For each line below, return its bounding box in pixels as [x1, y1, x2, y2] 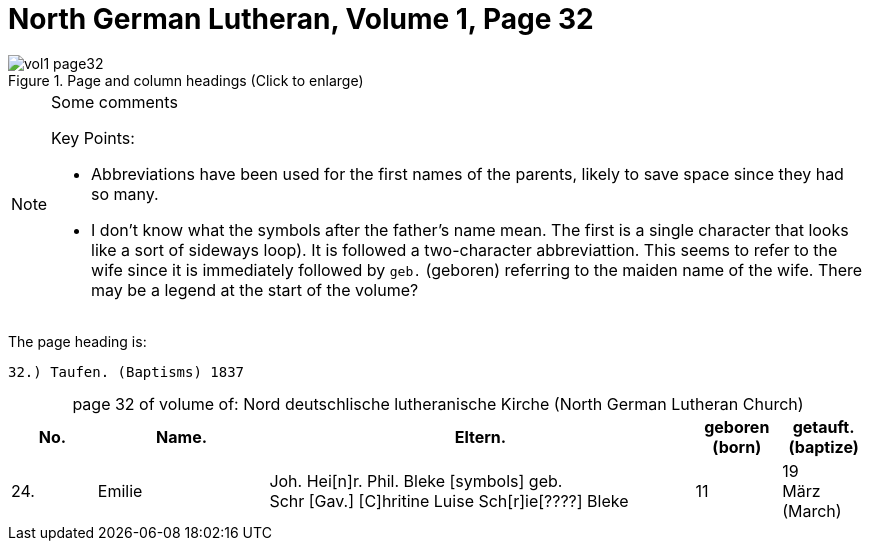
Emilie [97, 480, 143, 501]
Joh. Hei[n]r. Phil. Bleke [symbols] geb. [269, 470, 563, 491]
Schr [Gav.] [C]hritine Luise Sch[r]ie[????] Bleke [269, 490, 629, 511]
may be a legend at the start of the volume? [91, 279, 419, 300]
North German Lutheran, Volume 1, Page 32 [8, 2, 594, 36]
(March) [782, 500, 842, 521]
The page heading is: [8, 332, 147, 350]
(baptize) [788, 436, 859, 457]
